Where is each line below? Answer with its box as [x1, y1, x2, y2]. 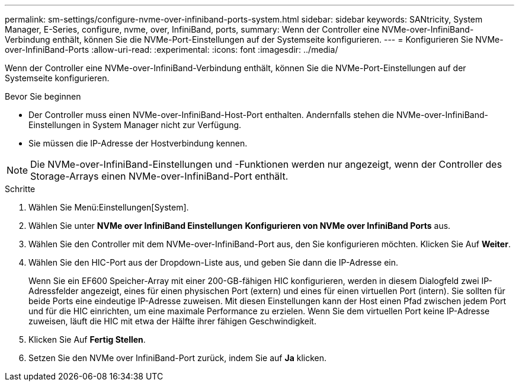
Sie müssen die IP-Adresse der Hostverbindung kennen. [28, 138, 248, 148]
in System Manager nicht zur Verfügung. [83, 120, 242, 130]
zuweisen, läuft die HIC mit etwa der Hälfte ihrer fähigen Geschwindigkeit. [28, 316, 316, 326]
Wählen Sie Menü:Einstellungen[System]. [28, 202, 189, 212]
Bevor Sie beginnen [5, 91, 81, 101]
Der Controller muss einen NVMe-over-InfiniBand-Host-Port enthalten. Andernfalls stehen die [28, 110, 394, 120]
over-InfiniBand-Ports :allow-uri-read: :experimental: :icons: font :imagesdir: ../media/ [5, 44, 338, 55]
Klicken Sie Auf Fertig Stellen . [28, 334, 146, 344]
